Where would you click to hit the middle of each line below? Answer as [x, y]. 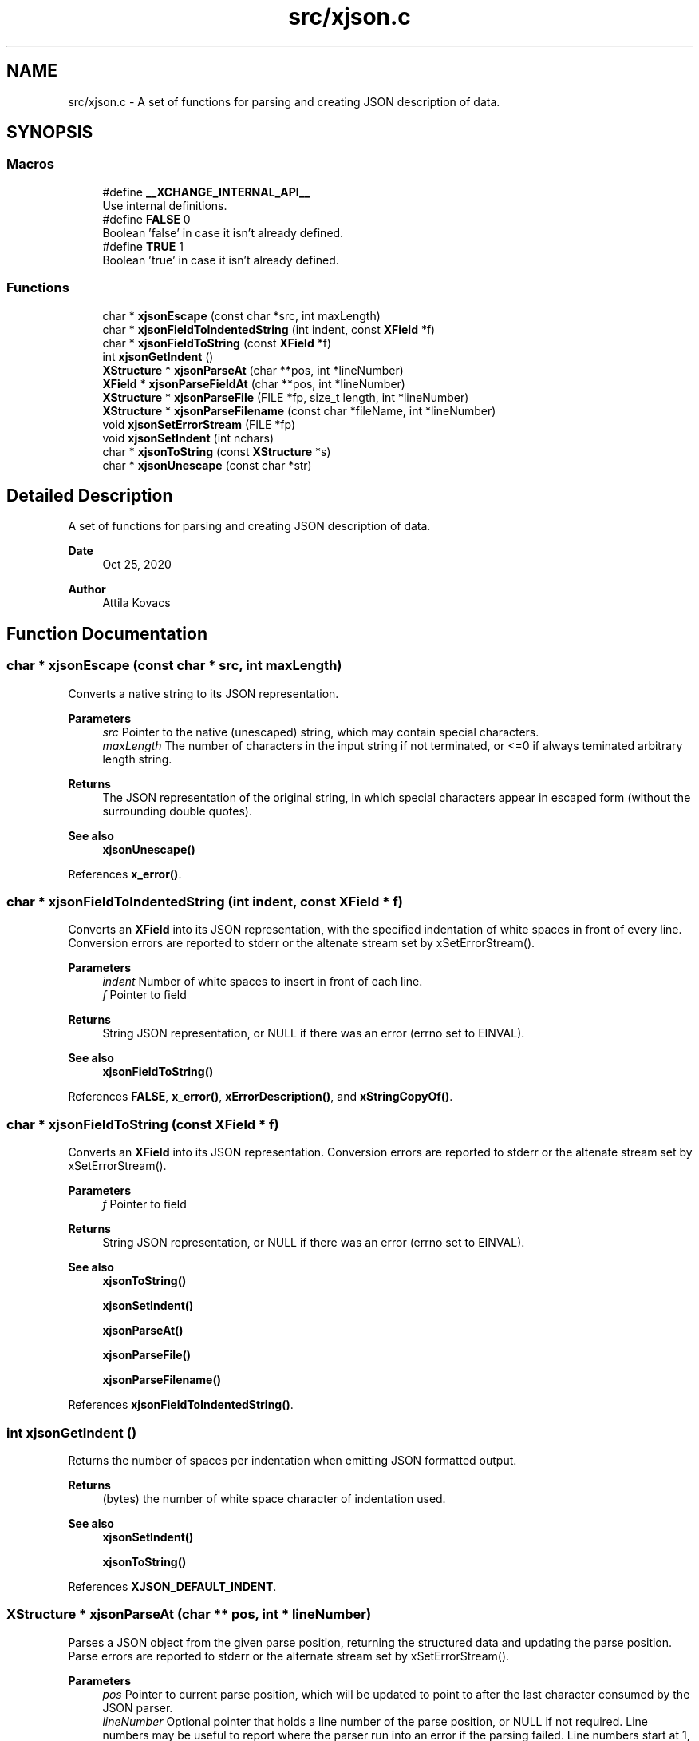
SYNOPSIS [50, 133]
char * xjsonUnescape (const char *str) [207, 465]
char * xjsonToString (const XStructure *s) [217, 451]
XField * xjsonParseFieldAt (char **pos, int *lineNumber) [254, 383]
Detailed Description [90, 495]
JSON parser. [138, 1707]
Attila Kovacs [136, 603]
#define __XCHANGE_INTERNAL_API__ [206, 192]
